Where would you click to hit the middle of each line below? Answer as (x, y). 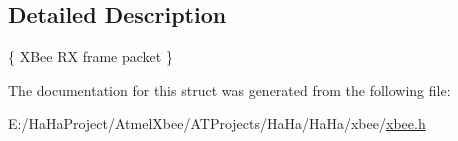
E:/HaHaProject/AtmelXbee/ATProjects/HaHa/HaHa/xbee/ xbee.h (217, 123)
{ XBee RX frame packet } (90, 56)
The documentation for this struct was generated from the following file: (229, 89)
